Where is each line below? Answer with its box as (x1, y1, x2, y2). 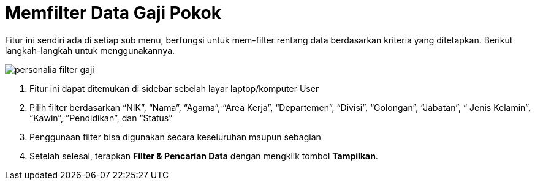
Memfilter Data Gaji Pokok (5, 2, 221, 23)
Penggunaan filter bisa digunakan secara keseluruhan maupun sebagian (29, 131, 321, 142)
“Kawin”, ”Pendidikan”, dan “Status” (29, 112, 173, 123)
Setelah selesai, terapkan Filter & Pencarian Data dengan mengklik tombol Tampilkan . (29, 150, 378, 161)
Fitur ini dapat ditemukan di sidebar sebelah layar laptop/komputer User (29, 83, 319, 94)
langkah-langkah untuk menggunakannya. (5, 45, 175, 56)
